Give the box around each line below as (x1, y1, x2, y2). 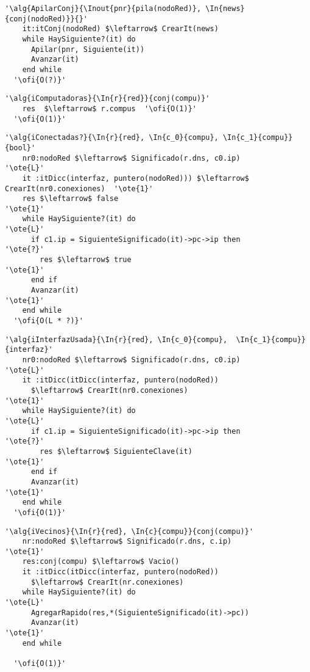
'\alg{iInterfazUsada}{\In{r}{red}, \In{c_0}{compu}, (5, 335, 228, 344)
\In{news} (205, 4, 245, 13)
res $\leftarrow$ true (40, 255, 132, 265)
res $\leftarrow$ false (22, 194, 119, 203)
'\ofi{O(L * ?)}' (13, 316, 83, 326)
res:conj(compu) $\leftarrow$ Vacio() (22, 557, 180, 566)
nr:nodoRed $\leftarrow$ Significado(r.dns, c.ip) (22, 537, 232, 546)
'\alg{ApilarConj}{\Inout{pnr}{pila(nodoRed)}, (5, 4, 202, 13)
